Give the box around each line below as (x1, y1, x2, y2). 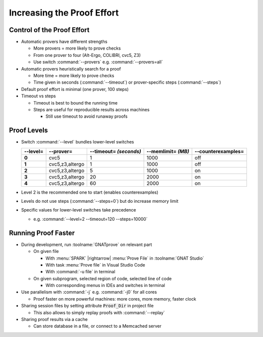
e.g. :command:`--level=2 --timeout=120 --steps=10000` (33, 216, 148, 222)
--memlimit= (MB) (146, 148, 189, 155)
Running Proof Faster (9, 229, 75, 237)
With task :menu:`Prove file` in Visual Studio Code (45, 262, 146, 267)
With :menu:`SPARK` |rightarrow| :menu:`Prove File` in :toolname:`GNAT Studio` (45, 255, 205, 261)
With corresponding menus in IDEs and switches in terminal (45, 283, 165, 288)
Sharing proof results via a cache (21, 317, 88, 322)
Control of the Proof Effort (9, 26, 90, 34)
